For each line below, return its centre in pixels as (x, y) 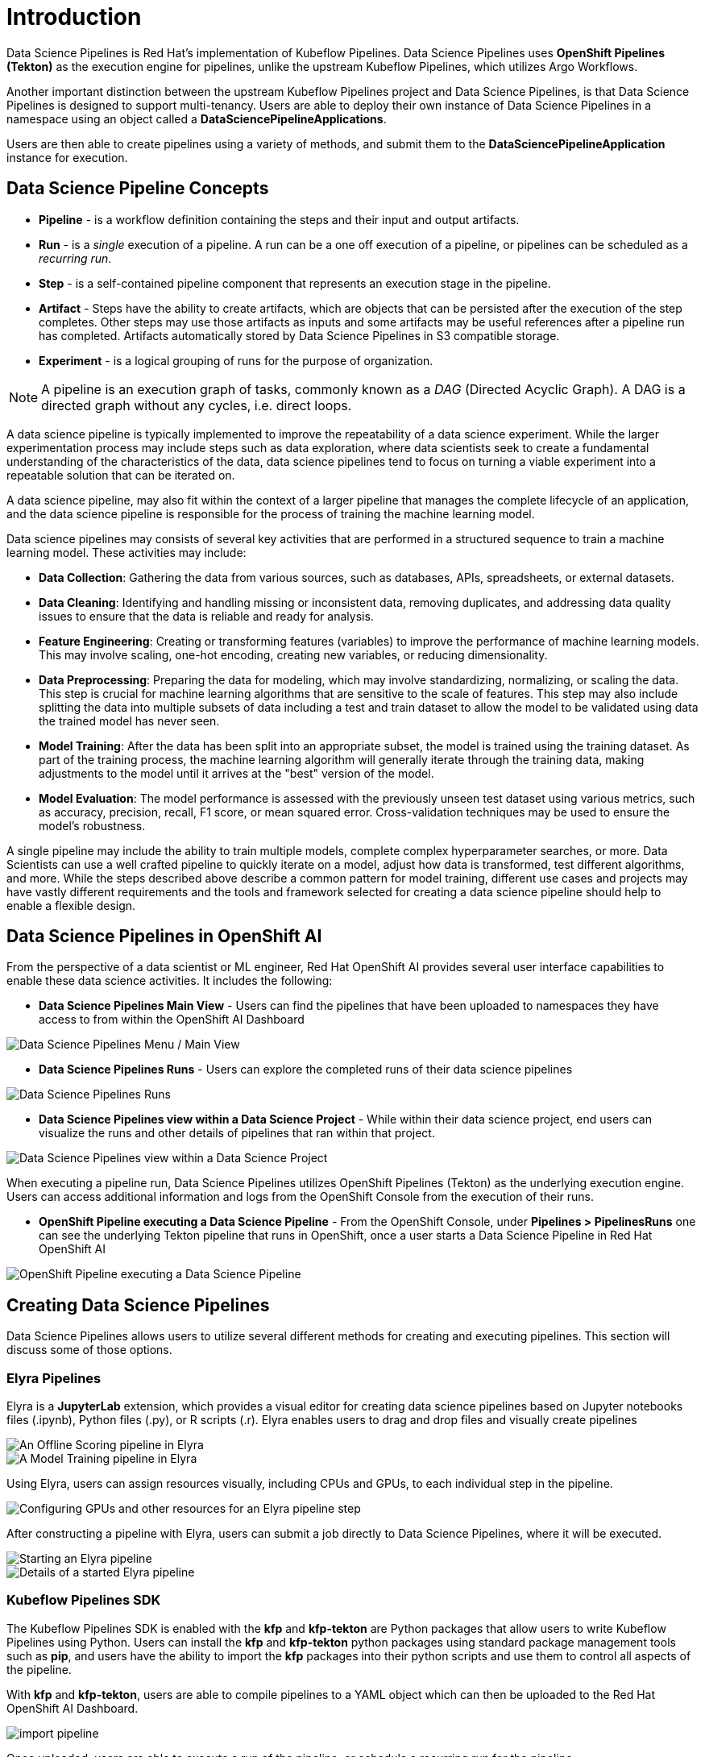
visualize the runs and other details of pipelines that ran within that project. (237, 1133)
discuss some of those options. (89, 1350)
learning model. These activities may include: (126, 552)
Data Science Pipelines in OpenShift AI (164, 937)
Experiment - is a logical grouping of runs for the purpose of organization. (236, 360)
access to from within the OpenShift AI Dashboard (172, 1020)
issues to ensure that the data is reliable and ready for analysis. (206, 616)
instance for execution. (67, 157)
